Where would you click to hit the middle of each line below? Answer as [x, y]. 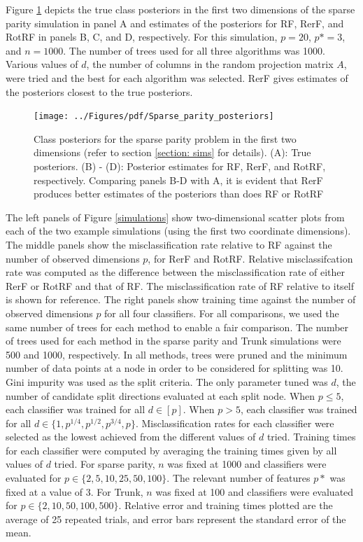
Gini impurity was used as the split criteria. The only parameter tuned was [167, 381]
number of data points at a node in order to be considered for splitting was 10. [175, 368]
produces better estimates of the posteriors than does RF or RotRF [179, 194]
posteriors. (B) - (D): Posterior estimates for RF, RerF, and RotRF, [180, 166]
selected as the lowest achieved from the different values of [131, 437]
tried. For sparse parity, [105, 464]
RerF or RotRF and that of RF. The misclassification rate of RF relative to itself [180, 285]
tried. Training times [311, 437]
